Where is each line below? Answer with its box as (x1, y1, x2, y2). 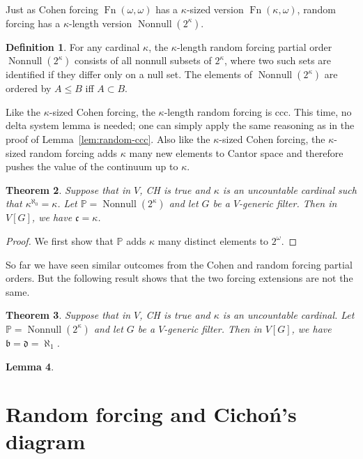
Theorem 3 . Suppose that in (6, 308, 131, 322)
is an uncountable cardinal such (222, 182, 357, 197)
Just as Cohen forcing (6, 2, 98, 16)
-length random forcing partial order (176, 39, 332, 54)
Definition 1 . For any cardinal (6, 39, 140, 54)
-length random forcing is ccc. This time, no (164, 104, 352, 119)
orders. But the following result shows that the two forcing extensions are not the (6, 271, 353, 285)
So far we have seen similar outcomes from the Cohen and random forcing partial (6, 257, 353, 271)
